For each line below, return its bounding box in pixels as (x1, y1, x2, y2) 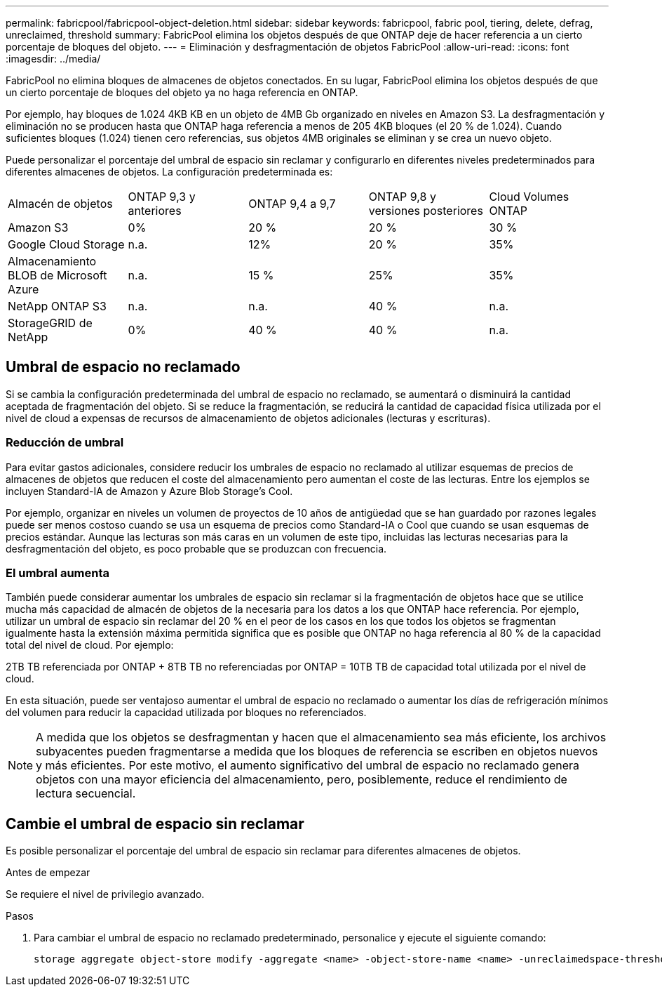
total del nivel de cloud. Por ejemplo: (6, 639, 174, 652)
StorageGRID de (8, 316, 93, 330)
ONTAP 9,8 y (368, 190, 436, 204)
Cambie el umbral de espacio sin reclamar (6, 814, 304, 833)
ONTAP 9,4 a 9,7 (248, 197, 336, 211)
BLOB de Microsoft (8, 268, 107, 282)
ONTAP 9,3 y (128, 190, 196, 204)
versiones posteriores (368, 204, 483, 218)
